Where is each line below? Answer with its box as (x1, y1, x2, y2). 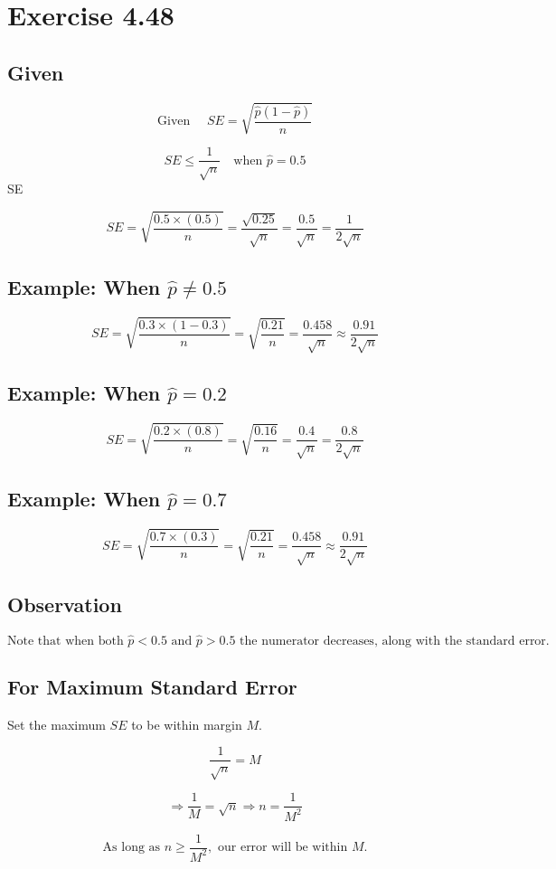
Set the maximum (7, 714, 106, 733)
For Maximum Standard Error (7, 672, 297, 700)
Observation (7, 590, 122, 619)
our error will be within (218, 841, 348, 855)
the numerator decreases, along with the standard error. (240, 634, 550, 647)
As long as (102, 841, 161, 855)
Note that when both (7, 634, 124, 647)
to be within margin (131, 714, 242, 733)
